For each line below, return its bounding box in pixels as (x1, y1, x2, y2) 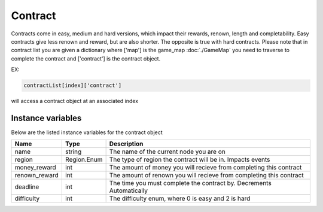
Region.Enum (65, 156, 103, 164)
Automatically (109, 186, 148, 195)
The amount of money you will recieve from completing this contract (109, 163, 302, 172)
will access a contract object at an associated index (11, 98, 139, 105)
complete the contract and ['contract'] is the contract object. (11, 54, 161, 62)
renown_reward (14, 171, 59, 180)
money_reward (14, 163, 56, 172)
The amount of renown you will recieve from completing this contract (109, 171, 304, 180)
